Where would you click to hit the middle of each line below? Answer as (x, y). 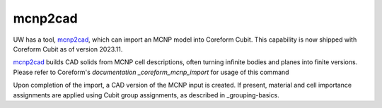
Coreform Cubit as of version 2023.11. (68, 49)
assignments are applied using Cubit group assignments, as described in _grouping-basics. (146, 95)
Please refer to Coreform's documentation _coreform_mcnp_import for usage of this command (151, 72)
